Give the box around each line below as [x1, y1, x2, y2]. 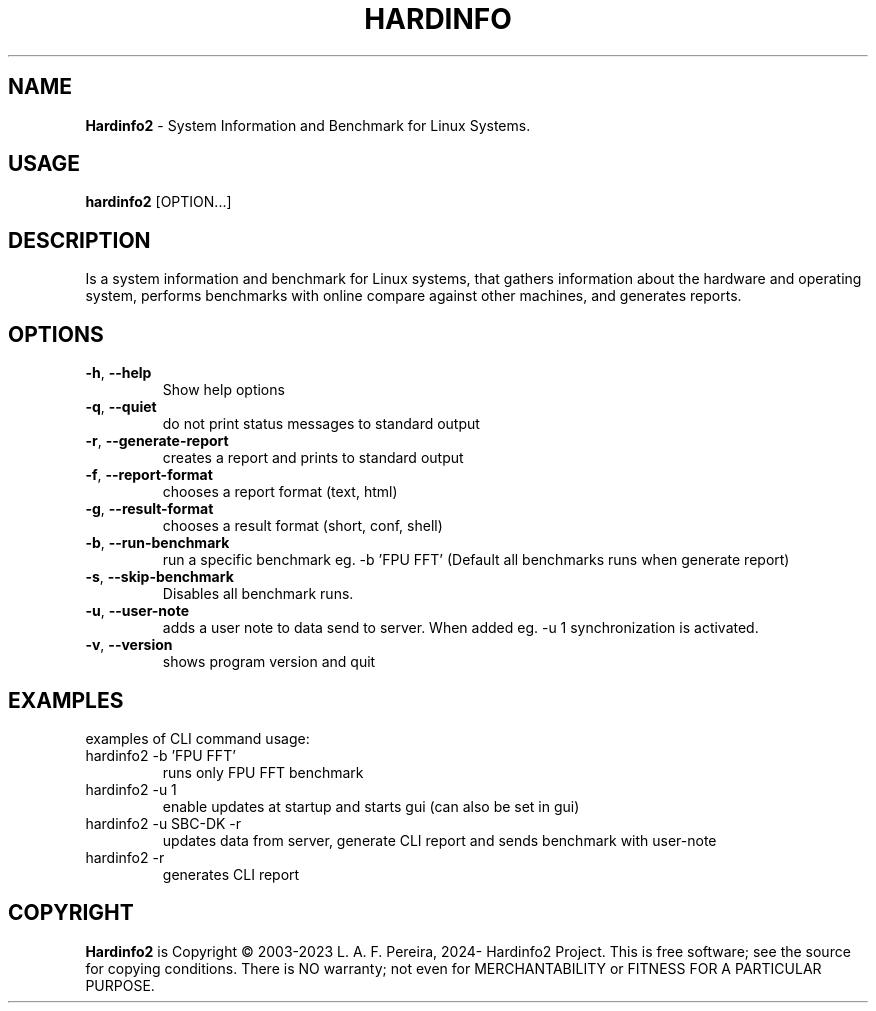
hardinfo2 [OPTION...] [85, 193, 232, 211]
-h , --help [85, 364, 152, 382]
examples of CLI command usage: [85, 729, 310, 747]
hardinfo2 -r [85, 848, 165, 866]
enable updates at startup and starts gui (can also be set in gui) [162, 797, 580, 815]
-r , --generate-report [85, 432, 229, 450]
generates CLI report [162, 865, 300, 883]
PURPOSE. [85, 976, 155, 994]
